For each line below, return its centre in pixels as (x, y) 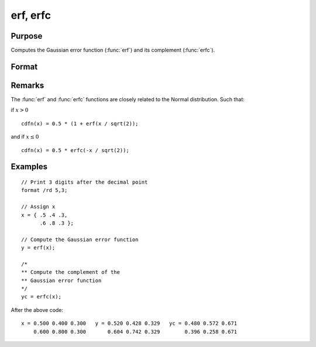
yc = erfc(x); (41, 297)
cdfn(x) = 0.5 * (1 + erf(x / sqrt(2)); (80, 123)
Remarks (28, 85)
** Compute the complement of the (71, 272)
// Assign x (38, 207)
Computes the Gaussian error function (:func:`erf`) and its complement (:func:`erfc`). (113, 50)
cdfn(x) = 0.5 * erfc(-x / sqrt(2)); (75, 150)
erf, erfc (31, 15)
